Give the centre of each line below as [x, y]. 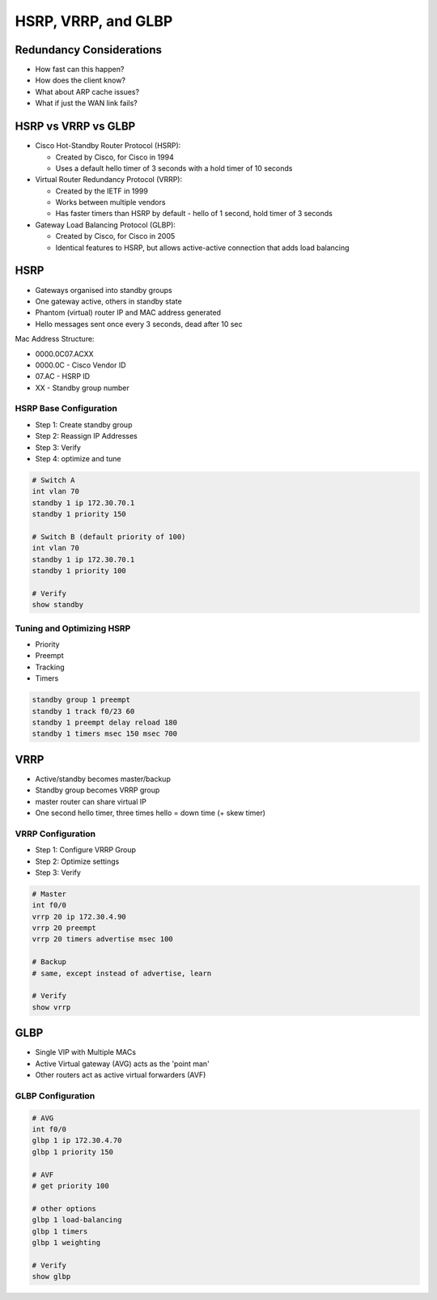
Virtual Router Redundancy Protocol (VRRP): [109, 180]
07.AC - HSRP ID [63, 376]
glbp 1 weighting [66, 1242]
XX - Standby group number [82, 388]
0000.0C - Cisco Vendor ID [81, 365]
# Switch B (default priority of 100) [109, 537]
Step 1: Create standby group [84, 424]
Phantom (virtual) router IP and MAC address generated [128, 312]
